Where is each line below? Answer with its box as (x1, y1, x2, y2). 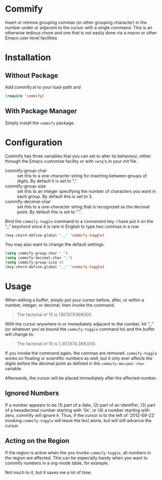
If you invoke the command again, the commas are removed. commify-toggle (5, 350, 157, 356)
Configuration (5, 137, 63, 148)
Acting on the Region (5, 437, 70, 445)
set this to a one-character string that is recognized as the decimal (17, 204, 150, 209)
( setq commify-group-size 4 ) (5, 260, 64, 265)
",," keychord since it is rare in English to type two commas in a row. (5, 223, 140, 229)
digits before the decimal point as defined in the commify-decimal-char (5, 360, 145, 366)
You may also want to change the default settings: (5, 241, 105, 247)
